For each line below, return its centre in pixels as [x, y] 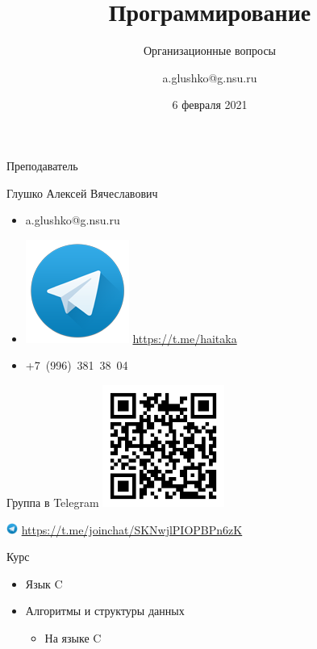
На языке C [73, 638]
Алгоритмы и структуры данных [105, 611]
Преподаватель [42, 165]
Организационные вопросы [210, 50]
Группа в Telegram [53, 502]
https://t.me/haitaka [185, 338]
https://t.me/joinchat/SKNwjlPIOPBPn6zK [132, 529]
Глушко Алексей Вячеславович [82, 193]
